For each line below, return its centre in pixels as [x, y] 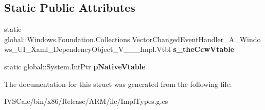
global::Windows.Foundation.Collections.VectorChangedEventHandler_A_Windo [132, 39]
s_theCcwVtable [204, 49]
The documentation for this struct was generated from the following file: [118, 84]
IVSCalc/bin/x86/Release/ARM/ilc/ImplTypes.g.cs [86, 101]
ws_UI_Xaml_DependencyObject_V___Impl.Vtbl [87, 49]
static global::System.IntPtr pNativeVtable [75, 66]
